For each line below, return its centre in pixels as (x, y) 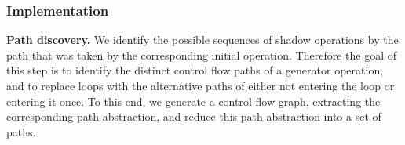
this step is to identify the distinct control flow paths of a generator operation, (195, 70)
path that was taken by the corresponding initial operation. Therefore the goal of (201, 54)
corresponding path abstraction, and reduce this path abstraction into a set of (194, 116)
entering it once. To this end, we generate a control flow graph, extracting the (193, 101)
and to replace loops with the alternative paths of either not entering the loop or (201, 85)
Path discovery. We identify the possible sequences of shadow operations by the (202, 40)
